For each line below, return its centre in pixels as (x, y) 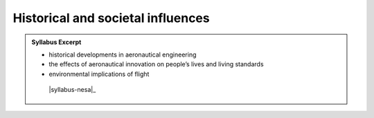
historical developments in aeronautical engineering (123, 55)
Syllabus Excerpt (56, 42)
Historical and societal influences (112, 18)
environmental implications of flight (99, 74)
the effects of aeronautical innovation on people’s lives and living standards (156, 64)
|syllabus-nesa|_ (72, 90)
